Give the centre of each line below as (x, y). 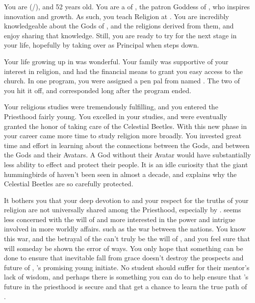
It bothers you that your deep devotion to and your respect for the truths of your (126, 200)
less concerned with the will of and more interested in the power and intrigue (120, 219)
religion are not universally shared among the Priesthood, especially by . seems (123, 210)
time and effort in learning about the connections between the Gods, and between (127, 145)
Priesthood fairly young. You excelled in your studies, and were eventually (115, 116)
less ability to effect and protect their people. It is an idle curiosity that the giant (126, 164)
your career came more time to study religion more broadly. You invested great (123, 136)
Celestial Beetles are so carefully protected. (69, 184)
